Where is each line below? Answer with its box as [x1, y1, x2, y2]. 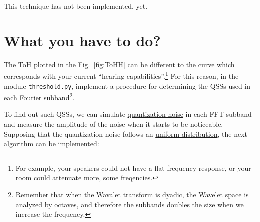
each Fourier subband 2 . [4, 91, 75, 102]
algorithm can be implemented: [4, 138, 99, 149]
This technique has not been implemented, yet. [4, 1, 148, 11]
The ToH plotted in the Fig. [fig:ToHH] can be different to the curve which [4, 59, 235, 69]
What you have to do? [4, 30, 161, 50]
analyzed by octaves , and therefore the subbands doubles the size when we [15, 199, 244, 209]
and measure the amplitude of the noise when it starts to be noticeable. [4, 119, 223, 129]
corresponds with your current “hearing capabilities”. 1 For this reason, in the [4, 69, 239, 81]
